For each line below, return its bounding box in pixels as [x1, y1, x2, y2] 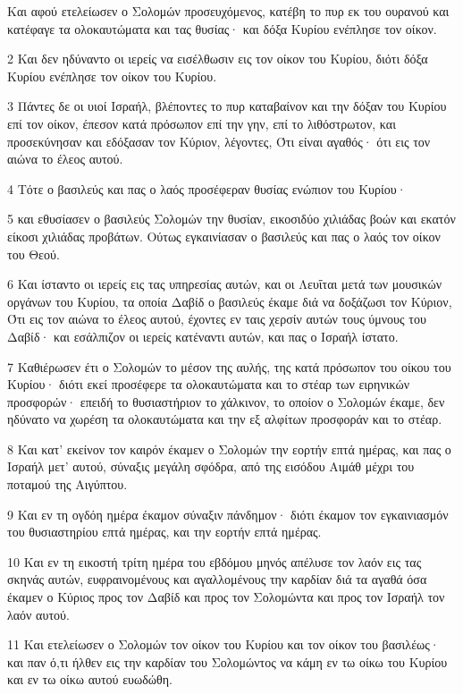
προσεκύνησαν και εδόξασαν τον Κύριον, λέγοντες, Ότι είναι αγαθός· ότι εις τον [7, 131, 431, 150]
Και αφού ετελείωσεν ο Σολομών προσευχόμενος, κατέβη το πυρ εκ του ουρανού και [7, 2, 450, 20]
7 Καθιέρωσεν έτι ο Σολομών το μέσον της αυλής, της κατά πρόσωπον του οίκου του [7, 357, 451, 376]
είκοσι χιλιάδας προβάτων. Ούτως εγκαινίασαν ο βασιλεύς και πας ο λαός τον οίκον [7, 226, 441, 245]
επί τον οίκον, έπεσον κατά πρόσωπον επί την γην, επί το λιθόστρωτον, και [7, 114, 396, 132]
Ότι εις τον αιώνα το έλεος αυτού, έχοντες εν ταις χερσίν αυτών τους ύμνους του [7, 309, 426, 328]
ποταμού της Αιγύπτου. [7, 475, 128, 494]
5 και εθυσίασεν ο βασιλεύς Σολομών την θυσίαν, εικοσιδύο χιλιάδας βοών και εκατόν [7, 209, 456, 228]
